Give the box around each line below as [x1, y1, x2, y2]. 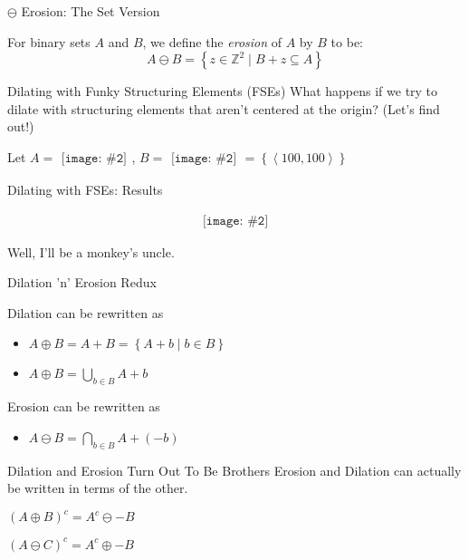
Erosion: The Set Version [21, 2, 160, 20]
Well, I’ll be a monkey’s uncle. [7, 242, 175, 261]
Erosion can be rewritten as [7, 397, 160, 416]
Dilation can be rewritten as [7, 303, 164, 322]
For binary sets [7, 32, 91, 51]
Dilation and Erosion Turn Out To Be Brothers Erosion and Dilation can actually [7, 460, 462, 479]
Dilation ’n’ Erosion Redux [7, 273, 157, 292]
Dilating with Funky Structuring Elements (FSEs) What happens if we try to [7, 82, 438, 101]
